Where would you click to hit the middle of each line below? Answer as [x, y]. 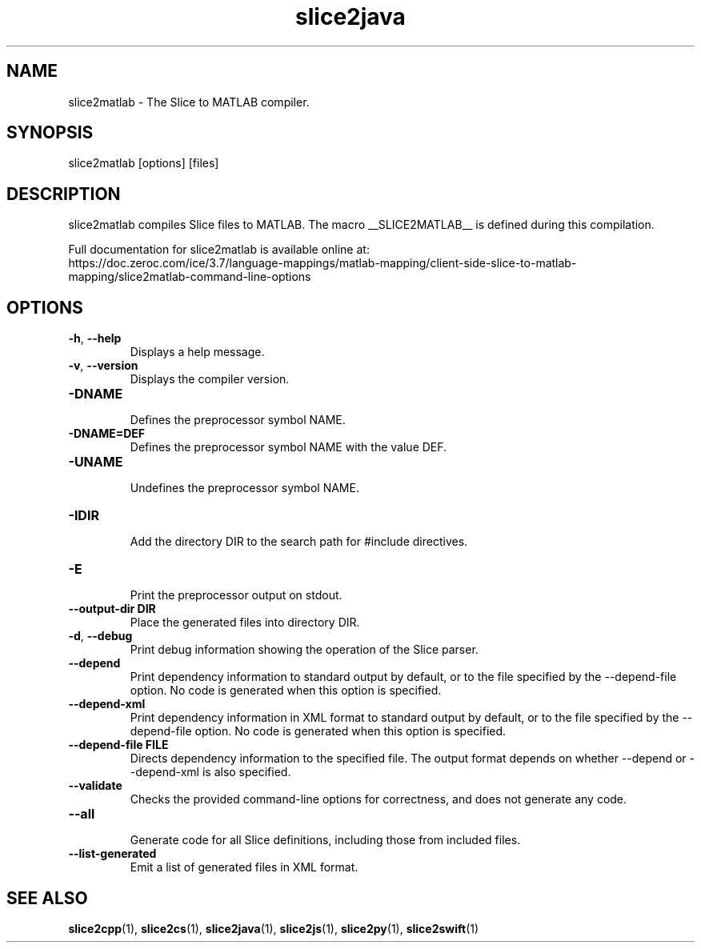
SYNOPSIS [50, 133]
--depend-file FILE [118, 745]
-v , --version [103, 366]
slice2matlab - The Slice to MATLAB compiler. [189, 102]
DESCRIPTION [64, 194]
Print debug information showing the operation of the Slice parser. [304, 650]
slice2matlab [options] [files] [144, 163]
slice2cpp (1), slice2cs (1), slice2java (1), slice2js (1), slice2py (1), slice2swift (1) [274, 928]
